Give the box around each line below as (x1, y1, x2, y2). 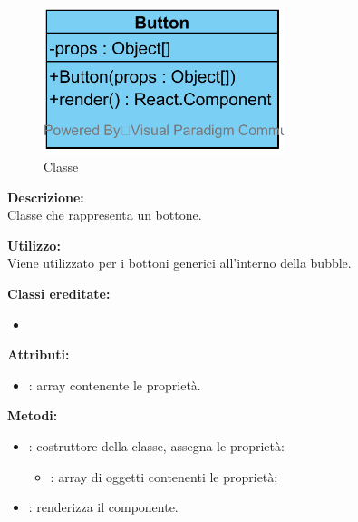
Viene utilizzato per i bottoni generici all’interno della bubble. (7, 253, 352, 272)
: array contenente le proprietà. (28, 375, 201, 394)
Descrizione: (7, 187, 84, 206)
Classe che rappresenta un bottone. (7, 205, 202, 224)
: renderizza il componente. (28, 497, 179, 517)
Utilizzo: (7, 235, 61, 254)
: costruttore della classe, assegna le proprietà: (28, 436, 285, 455)
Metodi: (7, 406, 58, 425)
